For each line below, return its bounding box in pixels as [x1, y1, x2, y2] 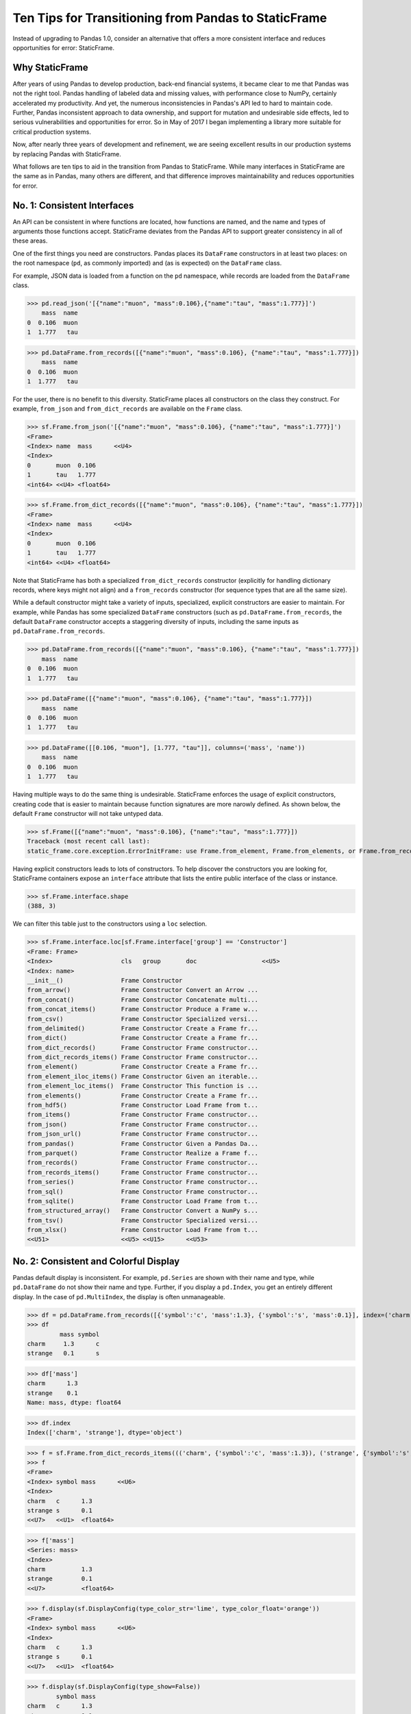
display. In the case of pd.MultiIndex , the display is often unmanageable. [12, 1292, 225, 1301]
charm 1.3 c [27, 1340, 100, 1347]
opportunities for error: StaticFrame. [12, 43, 115, 51]
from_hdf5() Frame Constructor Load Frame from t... [27, 1101, 259, 1109]
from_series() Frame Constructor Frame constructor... [27, 1178, 259, 1186]
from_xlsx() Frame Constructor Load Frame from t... [27, 1226, 259, 1234]
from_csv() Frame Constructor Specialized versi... [27, 1015, 259, 1023]
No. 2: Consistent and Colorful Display [12, 1255, 180, 1267]
